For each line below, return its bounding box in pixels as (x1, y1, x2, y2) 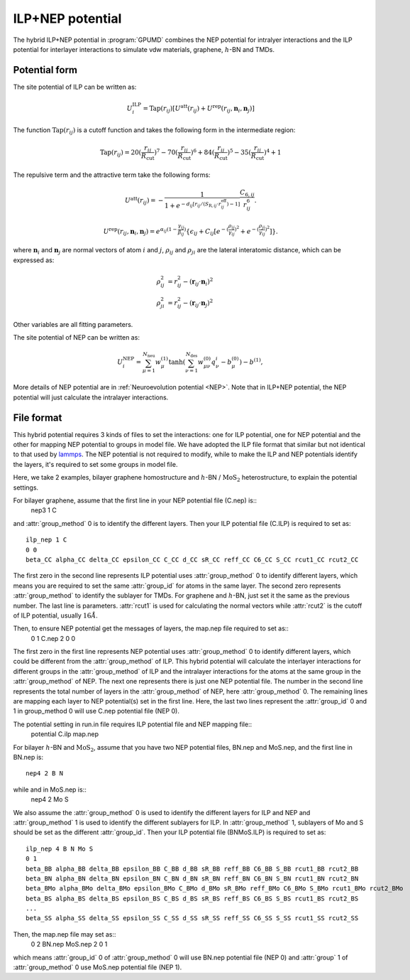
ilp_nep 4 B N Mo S (26, 844, 94, 853)
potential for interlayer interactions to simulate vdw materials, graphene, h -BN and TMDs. (13, 45, 275, 53)
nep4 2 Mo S (31, 795, 69, 804)
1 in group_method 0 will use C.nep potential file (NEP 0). (13, 707, 180, 716)
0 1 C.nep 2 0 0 (31, 634, 76, 642)
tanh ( (168, 358, 186, 366)
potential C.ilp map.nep (31, 730, 99, 738)
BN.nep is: (13, 753, 44, 761)
